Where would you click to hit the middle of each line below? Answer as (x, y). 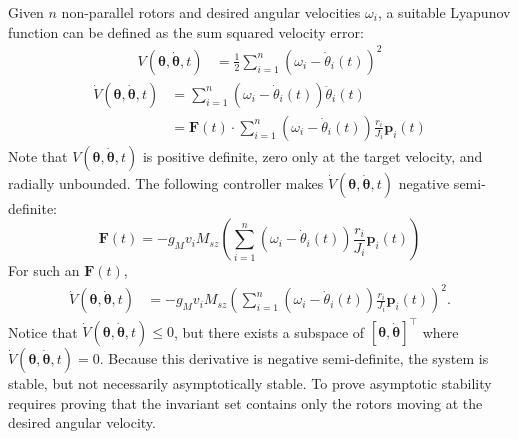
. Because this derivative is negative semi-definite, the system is (294, 358)
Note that (38, 155)
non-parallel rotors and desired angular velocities (211, 12)
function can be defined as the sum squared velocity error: (186, 31)
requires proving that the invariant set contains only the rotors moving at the (245, 402)
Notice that (43, 331)
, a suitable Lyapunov (444, 12)
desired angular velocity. (82, 422)
